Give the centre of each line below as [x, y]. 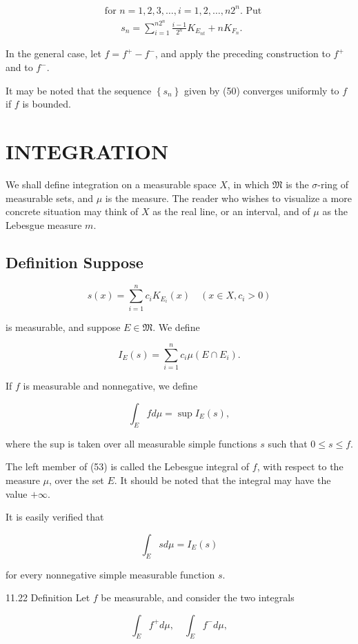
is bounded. [47, 104]
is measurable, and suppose [63, 326]
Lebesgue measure [44, 224]
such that [288, 443]
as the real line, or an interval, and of [231, 211]
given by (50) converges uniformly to [262, 90]
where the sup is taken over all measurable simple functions [131, 443]
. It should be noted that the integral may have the [222, 480]
